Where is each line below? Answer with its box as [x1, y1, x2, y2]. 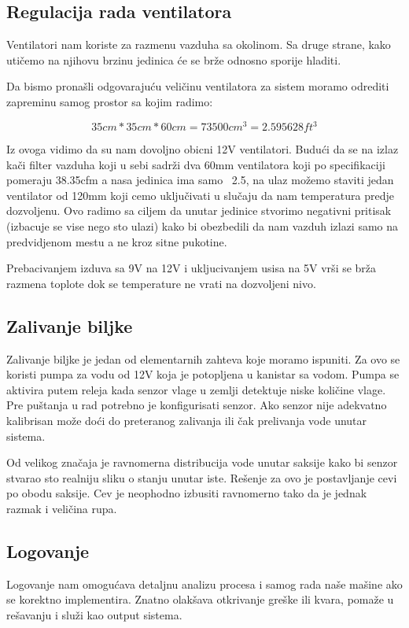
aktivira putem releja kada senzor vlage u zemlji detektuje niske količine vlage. [6, 381, 386, 397]
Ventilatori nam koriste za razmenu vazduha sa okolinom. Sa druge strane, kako [6, 36, 391, 53]
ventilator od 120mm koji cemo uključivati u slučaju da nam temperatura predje [6, 187, 394, 203]
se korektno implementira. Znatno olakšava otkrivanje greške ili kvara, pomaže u [6, 591, 394, 608]
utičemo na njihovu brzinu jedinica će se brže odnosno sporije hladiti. [6, 51, 341, 68]
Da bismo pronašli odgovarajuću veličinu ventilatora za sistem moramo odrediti [6, 78, 389, 94]
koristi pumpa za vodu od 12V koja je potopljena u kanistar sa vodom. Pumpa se [6, 366, 400, 382]
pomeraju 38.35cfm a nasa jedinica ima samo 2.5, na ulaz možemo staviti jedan [6, 172, 394, 188]
